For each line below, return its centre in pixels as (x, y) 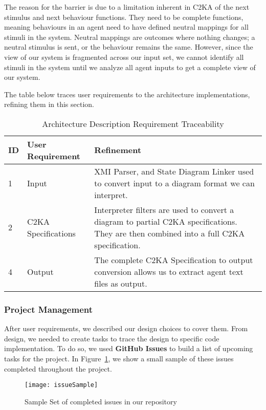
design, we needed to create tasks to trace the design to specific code (112, 338)
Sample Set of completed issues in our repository (101, 401)
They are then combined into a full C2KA (170, 233)
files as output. (121, 283)
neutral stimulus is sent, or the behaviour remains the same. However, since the (129, 47)
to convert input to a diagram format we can (174, 183)
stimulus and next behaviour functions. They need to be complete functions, (124, 17)
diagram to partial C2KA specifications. (166, 221)
